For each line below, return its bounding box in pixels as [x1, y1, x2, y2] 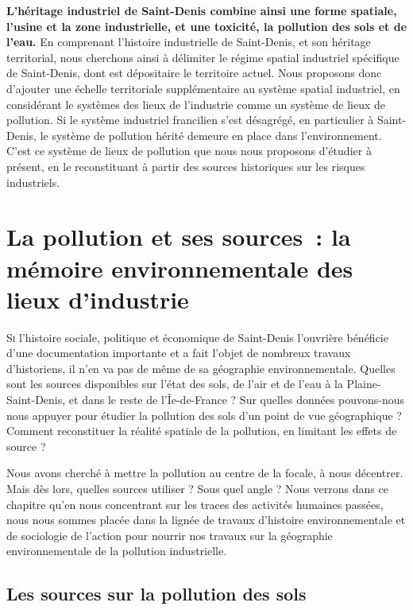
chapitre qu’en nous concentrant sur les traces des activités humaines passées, [6, 495, 384, 512]
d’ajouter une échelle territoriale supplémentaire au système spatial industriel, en [6, 80, 400, 96]
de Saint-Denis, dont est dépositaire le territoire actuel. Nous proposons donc [6, 64, 382, 81]
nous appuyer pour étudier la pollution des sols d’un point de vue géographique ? [6, 406, 402, 423]
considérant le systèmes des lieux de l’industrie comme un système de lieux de [6, 95, 386, 112]
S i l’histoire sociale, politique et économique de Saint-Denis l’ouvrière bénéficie [6, 328, 388, 345]
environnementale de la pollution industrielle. [6, 542, 227, 559]
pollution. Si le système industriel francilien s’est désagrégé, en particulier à [6, 111, 374, 128]
